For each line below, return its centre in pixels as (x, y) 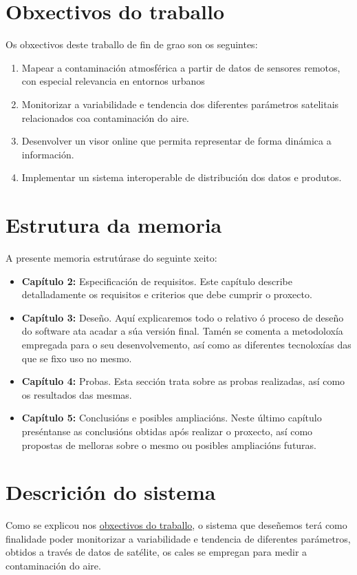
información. (48, 154)
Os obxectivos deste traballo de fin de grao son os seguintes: (132, 44)
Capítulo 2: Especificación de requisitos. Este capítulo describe (157, 281)
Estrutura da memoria (114, 225)
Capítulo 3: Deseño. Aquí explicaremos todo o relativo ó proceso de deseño (183, 317)
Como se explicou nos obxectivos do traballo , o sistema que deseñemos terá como (176, 525)
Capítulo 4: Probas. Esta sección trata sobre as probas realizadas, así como (183, 381)
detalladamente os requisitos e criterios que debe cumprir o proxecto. (167, 294)
